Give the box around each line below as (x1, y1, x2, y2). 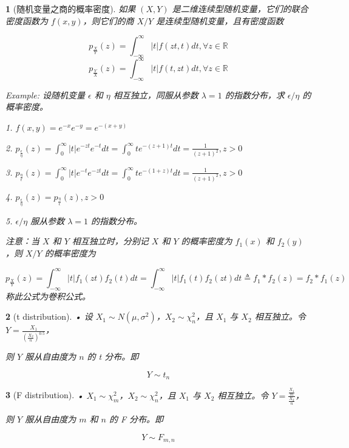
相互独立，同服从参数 (113, 88, 198, 101)
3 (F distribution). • (5, 388, 84, 401)
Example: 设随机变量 (5, 88, 86, 101)
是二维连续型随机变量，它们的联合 (172, 2, 308, 15)
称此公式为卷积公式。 (5, 289, 90, 302)
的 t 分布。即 (87, 350, 139, 363)
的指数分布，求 (225, 88, 285, 101)
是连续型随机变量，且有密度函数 (156, 14, 284, 27)
